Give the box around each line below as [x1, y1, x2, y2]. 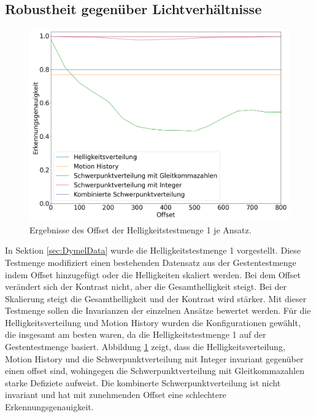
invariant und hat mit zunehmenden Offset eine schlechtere [5, 388, 226, 401]
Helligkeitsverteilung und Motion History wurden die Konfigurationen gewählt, [5, 316, 301, 329]
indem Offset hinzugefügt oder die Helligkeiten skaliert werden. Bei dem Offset [5, 268, 301, 281]
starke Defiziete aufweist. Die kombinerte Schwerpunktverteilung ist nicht [5, 376, 281, 389]
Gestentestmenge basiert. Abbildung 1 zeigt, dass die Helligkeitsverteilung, [5, 340, 285, 353]
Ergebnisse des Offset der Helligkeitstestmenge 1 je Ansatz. [29, 223, 252, 236]
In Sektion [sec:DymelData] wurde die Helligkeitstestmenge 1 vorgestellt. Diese [5, 244, 301, 257]
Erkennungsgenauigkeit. [5, 400, 94, 413]
